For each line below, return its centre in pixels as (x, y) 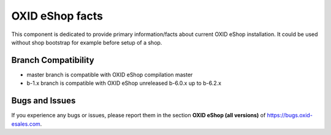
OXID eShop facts (57, 16)
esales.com (26, 124)
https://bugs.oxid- (290, 115)
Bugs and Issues (44, 101)
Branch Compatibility (53, 60)
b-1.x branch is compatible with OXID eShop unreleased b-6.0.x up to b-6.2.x (124, 83)
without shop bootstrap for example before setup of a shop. (87, 42)
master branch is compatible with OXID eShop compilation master (110, 75)
